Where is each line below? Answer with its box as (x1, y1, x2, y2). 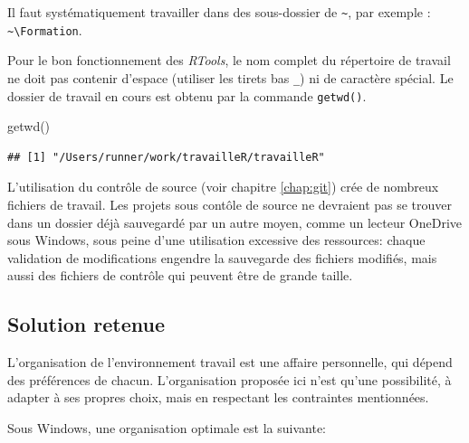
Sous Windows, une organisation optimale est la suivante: (7, 418, 326, 437)
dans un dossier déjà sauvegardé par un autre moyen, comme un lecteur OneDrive (7, 212, 462, 231)
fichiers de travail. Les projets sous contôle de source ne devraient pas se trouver (7, 195, 453, 213)
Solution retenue (7, 310, 165, 338)
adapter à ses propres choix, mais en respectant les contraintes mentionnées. (7, 388, 429, 407)
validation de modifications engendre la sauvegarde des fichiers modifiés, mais (7, 248, 437, 267)
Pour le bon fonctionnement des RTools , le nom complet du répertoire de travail (7, 51, 451, 70)
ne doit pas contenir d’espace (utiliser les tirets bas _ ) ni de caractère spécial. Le (7, 68, 454, 87)
